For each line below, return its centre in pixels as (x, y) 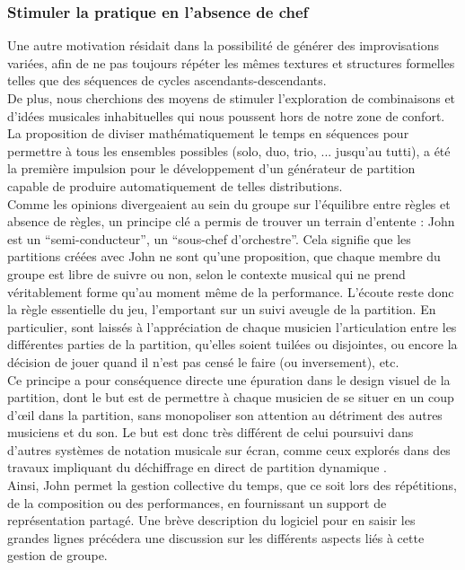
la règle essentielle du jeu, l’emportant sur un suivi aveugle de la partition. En (222, 309)
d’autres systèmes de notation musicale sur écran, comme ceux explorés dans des (229, 449)
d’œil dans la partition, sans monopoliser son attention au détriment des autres (225, 414)
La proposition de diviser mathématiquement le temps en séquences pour (208, 133)
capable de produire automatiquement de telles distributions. (175, 185)
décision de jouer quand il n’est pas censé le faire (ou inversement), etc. (203, 361)
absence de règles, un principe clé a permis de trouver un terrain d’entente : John (231, 221)
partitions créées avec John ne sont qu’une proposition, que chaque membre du (224, 256)
